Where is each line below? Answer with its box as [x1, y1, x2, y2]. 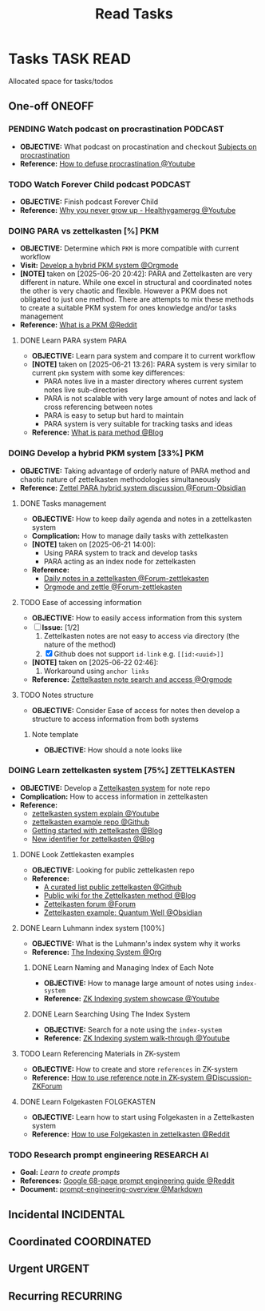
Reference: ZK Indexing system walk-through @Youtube [43, 1033, 230, 1043]
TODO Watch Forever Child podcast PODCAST [8, 178, 192, 190]
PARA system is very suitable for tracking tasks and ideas [43, 419, 233, 429]
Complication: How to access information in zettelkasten [19, 792, 208, 801]
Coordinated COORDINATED [8, 1234, 152, 1249]
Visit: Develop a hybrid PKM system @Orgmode [19, 261, 179, 271]
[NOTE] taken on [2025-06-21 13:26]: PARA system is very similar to [31, 359, 257, 369]
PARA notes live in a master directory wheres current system [43, 377, 243, 387]
